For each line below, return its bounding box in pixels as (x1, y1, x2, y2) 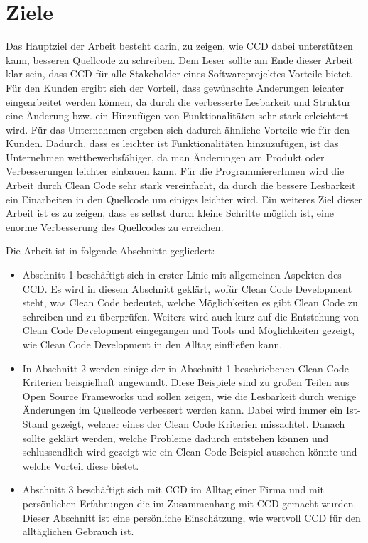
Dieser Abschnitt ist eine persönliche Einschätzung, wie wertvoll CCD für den (22, 510, 361, 525)
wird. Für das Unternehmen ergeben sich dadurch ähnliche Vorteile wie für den (6, 122, 350, 136)
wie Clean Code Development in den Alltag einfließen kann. (22, 337, 283, 351)
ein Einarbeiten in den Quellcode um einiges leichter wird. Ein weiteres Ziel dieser (6, 191, 363, 206)
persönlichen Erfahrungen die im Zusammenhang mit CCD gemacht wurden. (22, 495, 357, 510)
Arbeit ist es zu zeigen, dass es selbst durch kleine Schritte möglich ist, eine (6, 205, 334, 220)
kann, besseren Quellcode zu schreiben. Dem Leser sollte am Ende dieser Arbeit (6, 52, 353, 67)
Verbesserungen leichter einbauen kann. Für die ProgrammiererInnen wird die (6, 163, 345, 178)
